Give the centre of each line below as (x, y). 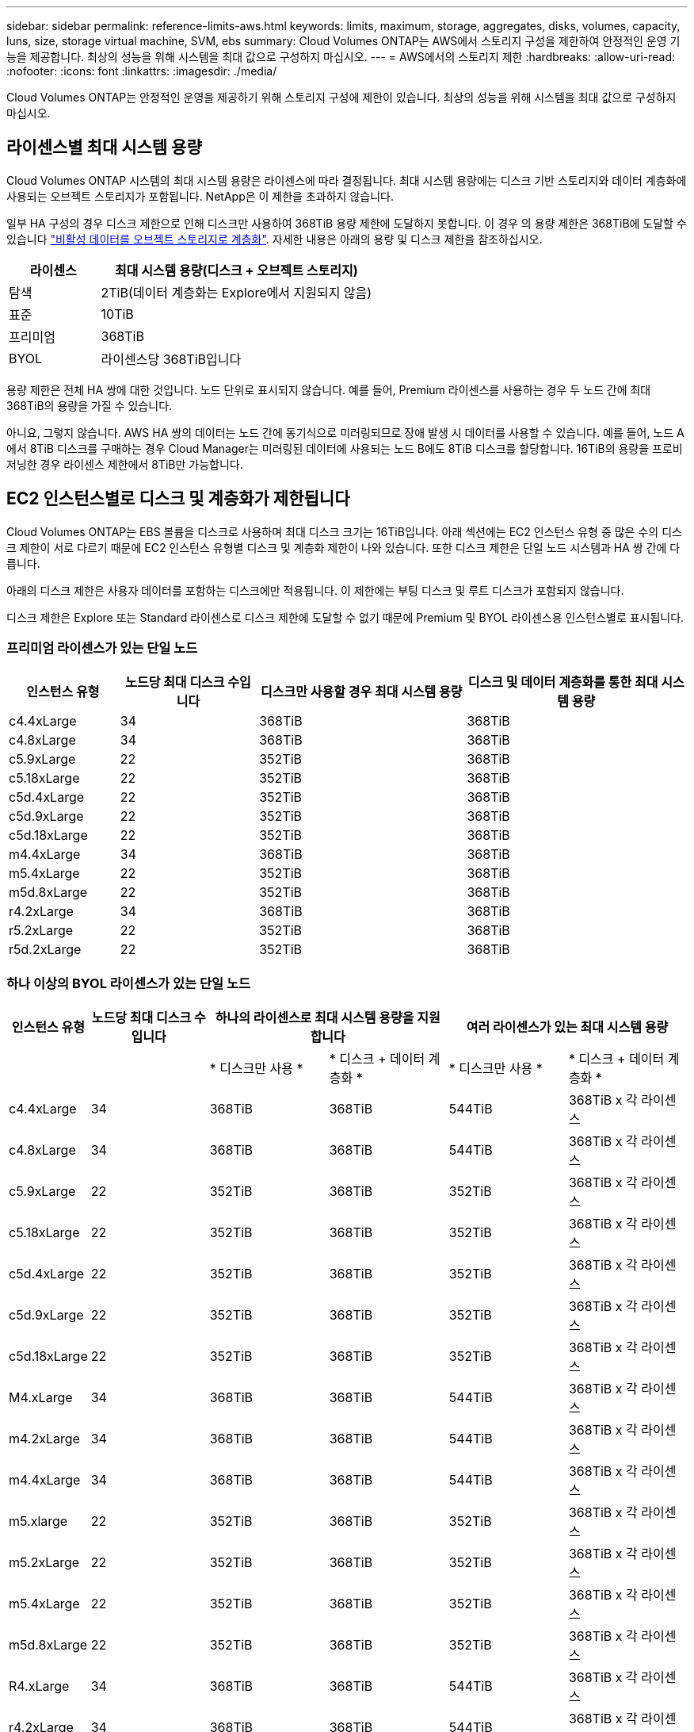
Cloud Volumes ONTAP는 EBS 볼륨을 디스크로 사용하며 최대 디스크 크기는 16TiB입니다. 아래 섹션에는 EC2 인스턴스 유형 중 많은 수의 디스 (344, 531)
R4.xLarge (39, 1686)
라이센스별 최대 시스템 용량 (104, 148)
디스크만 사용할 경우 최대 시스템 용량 (362, 692)
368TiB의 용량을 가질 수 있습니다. (90, 405)
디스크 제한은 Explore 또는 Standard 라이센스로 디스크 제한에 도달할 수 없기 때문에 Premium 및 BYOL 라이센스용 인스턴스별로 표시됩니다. (345, 617)
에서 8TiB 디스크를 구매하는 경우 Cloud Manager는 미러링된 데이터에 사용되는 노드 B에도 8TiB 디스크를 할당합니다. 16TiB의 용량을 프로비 (345, 448)
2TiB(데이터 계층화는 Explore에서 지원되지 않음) (236, 292)
